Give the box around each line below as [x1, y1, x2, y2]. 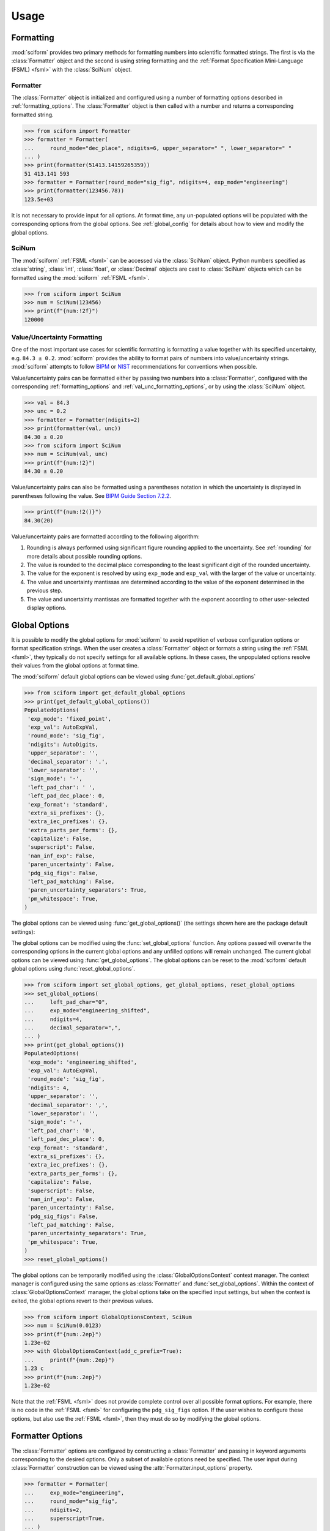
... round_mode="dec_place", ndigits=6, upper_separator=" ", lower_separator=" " [24, 145, 292, 151]
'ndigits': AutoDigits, [28, 741, 99, 748]
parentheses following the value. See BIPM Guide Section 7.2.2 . [11, 492, 171, 499]
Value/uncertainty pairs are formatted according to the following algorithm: [11, 533, 200, 540]
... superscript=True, [24, 1514, 105, 1522]
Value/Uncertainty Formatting [11, 333, 103, 342]
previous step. [26, 587, 63, 594]
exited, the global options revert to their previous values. [11, 1297, 153, 1304]
